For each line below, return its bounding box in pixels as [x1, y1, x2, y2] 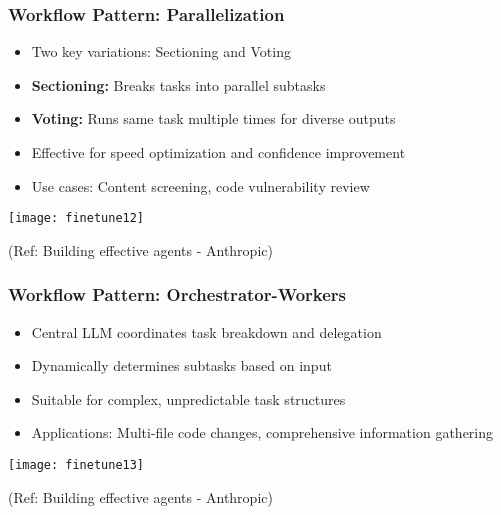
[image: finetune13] [8, 458, 145, 473]
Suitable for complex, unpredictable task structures [31, 388, 346, 409]
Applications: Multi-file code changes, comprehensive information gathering [31, 422, 494, 443]
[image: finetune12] [8, 211, 145, 226]
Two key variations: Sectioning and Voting [31, 41, 291, 62]
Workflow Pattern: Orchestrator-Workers [8, 282, 347, 307]
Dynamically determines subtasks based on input [31, 355, 332, 376]
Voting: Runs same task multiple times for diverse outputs [31, 108, 396, 129]
